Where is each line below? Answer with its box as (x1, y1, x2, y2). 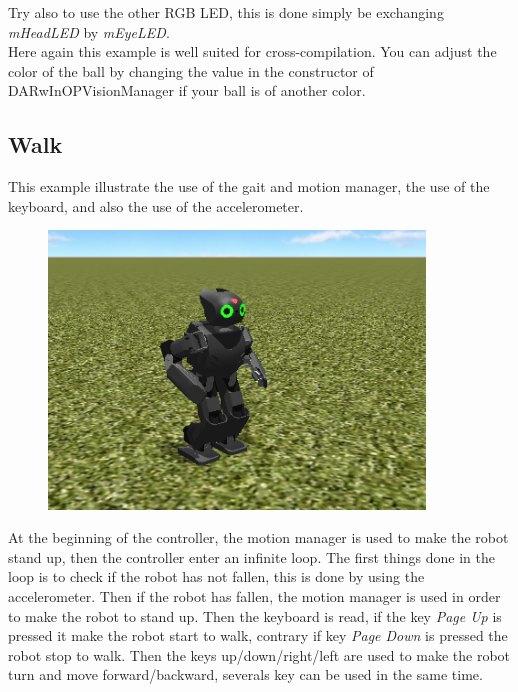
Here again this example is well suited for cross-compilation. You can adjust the (8, 41, 497, 62)
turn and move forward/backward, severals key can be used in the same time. (8, 664, 483, 685)
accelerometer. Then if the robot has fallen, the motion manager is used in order (8, 585, 501, 606)
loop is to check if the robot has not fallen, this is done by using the (8, 566, 425, 587)
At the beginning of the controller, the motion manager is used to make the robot (8, 527, 509, 548)
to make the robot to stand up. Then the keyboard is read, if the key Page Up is (8, 605, 502, 626)
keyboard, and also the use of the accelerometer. (8, 195, 304, 216)
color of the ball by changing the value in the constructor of (8, 60, 374, 81)
